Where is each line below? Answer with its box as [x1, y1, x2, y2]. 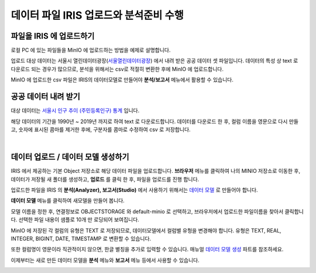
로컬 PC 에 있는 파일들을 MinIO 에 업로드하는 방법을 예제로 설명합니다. [11, 47, 171, 54]
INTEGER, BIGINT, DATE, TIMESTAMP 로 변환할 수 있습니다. [11, 235, 152, 242]
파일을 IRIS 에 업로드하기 [11, 31, 95, 41]
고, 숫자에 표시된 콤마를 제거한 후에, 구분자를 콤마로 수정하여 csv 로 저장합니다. [11, 126, 191, 133]
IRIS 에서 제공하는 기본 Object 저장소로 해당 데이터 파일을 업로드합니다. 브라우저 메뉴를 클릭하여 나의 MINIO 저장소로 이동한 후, [11, 168, 301, 175]
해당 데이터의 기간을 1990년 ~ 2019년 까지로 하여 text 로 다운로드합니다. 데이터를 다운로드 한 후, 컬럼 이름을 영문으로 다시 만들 [11, 118, 298, 125]
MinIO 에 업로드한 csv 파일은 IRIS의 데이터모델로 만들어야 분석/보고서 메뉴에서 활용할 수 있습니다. [11, 76, 233, 83]
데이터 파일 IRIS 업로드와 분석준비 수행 [11, 9, 184, 22]
